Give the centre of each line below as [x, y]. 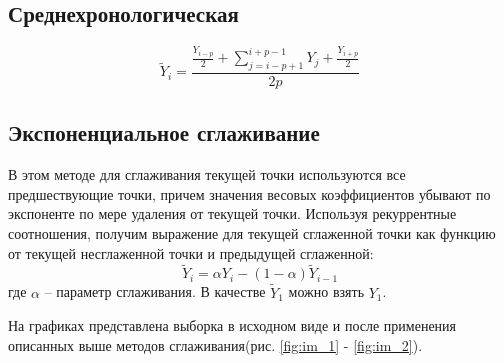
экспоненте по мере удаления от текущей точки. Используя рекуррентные [232, 213]
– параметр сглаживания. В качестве [155, 291]
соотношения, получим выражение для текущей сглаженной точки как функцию [252, 232]
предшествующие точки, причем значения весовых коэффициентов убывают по [249, 193]
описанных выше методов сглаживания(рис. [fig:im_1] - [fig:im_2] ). [215, 344]
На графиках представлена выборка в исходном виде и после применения [232, 325]
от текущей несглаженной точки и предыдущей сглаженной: [191, 252]
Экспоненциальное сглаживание [164, 132]
